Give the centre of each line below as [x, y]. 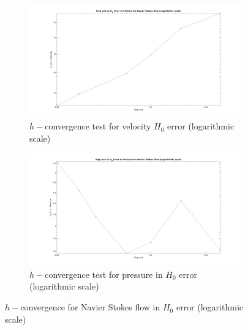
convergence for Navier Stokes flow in [90, 307]
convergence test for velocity [98, 126]
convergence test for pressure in [104, 274]
